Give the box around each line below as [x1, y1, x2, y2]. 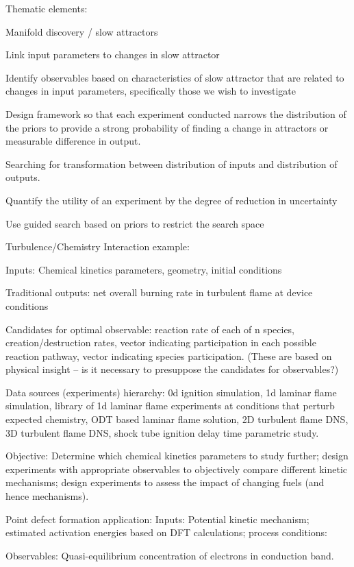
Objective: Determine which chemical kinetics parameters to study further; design [5, 448, 349, 463]
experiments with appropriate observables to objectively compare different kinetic [5, 461, 348, 476]
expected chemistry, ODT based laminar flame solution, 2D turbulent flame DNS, [5, 412, 349, 426]
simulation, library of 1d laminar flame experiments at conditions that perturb [5, 398, 335, 413]
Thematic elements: [5, 1, 88, 15]
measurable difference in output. [5, 134, 141, 148]
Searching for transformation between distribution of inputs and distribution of [5, 156, 338, 171]
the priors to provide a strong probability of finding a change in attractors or [5, 120, 329, 134]
